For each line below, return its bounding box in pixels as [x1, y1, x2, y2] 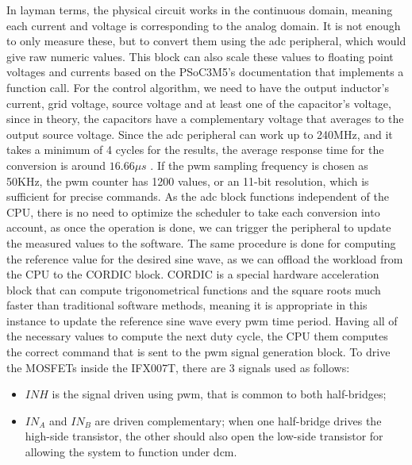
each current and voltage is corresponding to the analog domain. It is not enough [6, 17, 401, 33]
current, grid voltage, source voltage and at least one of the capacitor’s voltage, [6, 94, 391, 111]
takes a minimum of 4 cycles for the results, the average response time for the [6, 141, 384, 158]
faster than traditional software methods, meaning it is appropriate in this [6, 297, 368, 313]
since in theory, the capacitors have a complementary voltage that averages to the [6, 110, 404, 127]
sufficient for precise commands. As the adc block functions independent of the [6, 188, 389, 205]
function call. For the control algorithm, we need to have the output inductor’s [6, 79, 389, 95]
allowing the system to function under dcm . [25, 444, 237, 460]
